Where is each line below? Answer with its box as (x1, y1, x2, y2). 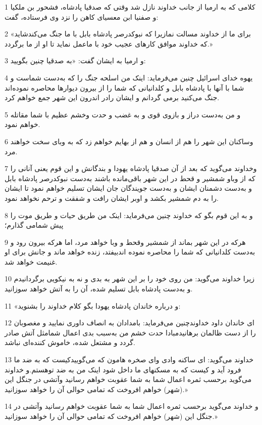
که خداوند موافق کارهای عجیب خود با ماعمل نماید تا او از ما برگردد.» (5, 38, 213, 49)
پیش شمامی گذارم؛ (5, 220, 64, 230)
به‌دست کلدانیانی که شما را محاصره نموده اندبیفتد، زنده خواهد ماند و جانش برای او (5, 246, 255, 257)
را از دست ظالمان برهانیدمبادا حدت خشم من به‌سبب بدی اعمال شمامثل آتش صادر (5, 327, 256, 337)
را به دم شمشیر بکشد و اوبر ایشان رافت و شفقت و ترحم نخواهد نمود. (5, 192, 219, 203)
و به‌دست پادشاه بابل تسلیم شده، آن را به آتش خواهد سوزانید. (5, 283, 193, 294)
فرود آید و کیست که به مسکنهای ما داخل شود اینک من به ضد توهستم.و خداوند (5, 364, 241, 374)
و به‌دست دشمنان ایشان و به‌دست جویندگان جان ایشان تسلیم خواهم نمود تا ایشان (5, 183, 252, 193)
